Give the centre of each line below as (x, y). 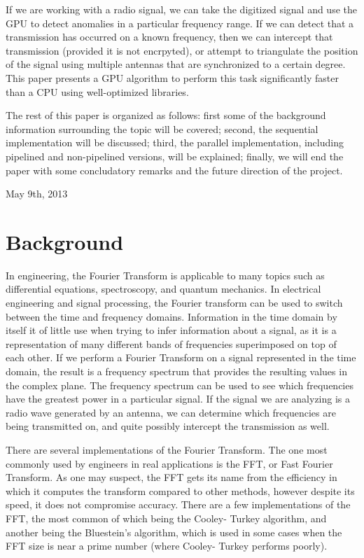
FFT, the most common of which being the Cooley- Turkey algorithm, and (166, 518)
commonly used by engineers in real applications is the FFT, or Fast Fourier (169, 463)
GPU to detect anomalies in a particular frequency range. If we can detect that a (180, 23)
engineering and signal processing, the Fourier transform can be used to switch (174, 303)
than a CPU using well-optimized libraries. (97, 91)
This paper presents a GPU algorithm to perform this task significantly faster (172, 77)
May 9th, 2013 (37, 194)
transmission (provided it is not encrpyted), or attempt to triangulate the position (182, 50)
